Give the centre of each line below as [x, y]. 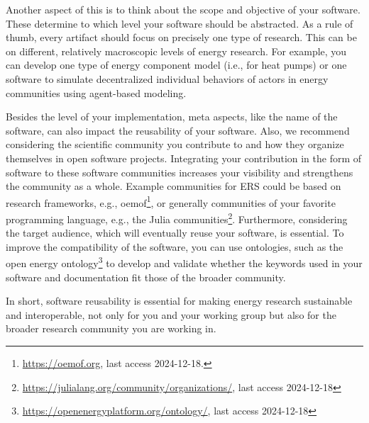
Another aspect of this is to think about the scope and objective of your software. [183, 9]
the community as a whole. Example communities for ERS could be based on [174, 186]
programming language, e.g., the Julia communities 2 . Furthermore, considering [177, 218]
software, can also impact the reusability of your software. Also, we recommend [178, 130]
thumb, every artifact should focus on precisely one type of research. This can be [181, 37]
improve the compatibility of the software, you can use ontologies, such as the [175, 246]
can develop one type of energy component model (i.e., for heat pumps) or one [176, 65]
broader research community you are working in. [111, 328]
